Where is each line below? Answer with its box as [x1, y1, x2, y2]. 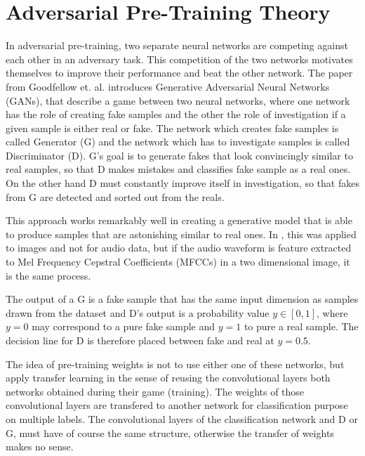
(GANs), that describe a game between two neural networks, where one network [6, 93, 350, 108]
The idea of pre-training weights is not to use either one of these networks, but [6, 356, 345, 371]
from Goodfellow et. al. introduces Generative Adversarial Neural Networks [6, 79, 330, 93]
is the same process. [6, 268, 91, 282]
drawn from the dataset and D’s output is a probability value [6, 305, 270, 320]
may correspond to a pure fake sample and [32, 319, 215, 334]
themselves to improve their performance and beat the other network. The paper [6, 65, 353, 80]
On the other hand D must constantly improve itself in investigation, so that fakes [6, 176, 359, 190]
